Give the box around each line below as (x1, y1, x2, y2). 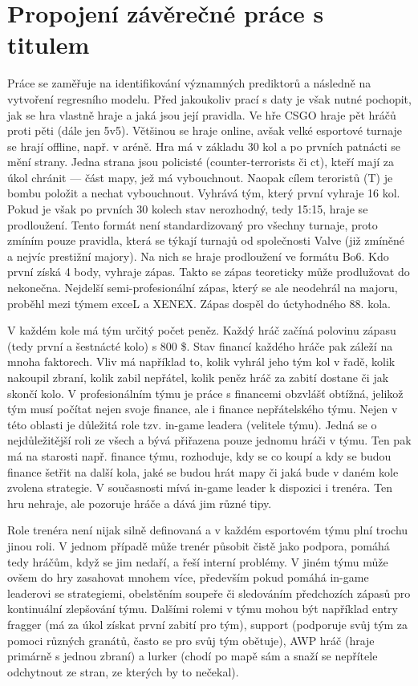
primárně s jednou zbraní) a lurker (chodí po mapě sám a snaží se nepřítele (7, 647, 378, 664)
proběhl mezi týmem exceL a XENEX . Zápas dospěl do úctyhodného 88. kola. (7, 294, 391, 311)
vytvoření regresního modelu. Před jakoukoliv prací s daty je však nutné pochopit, (7, 90, 412, 107)
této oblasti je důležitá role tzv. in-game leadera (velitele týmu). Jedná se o (7, 416, 377, 432)
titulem (7, 28, 90, 61)
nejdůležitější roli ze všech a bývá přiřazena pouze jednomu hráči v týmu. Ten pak (7, 432, 412, 449)
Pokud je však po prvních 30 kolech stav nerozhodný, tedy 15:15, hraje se (7, 201, 368, 217)
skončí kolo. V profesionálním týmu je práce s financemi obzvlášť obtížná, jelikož (7, 384, 404, 401)
